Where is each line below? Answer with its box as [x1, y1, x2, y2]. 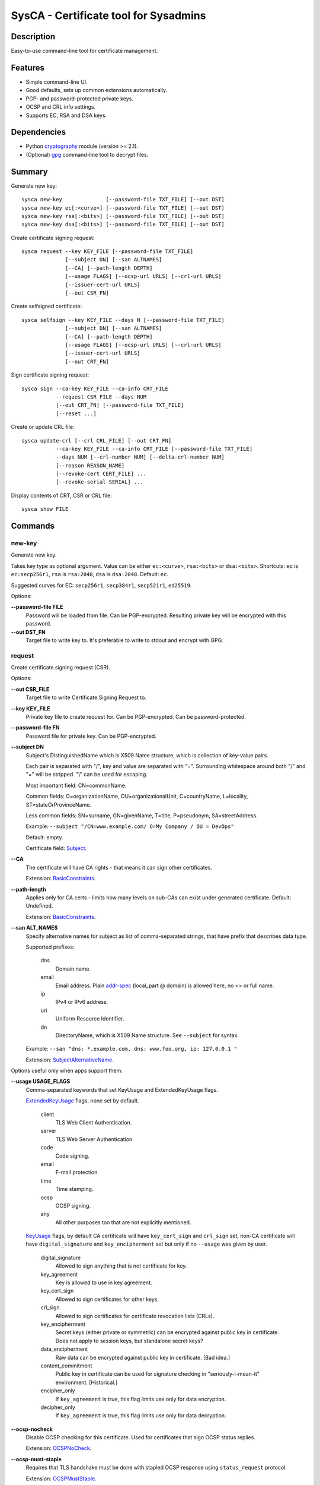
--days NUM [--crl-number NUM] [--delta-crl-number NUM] [55, 454, 225, 460]
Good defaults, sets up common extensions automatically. [25, 87, 168, 94]
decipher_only [40, 1404, 75, 1411]
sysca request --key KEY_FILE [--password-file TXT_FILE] [21, 248, 194, 255]
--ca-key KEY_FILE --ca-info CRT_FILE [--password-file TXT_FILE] [55, 445, 253, 452]
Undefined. [25, 902, 53, 909]
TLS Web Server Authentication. [55, 1135, 135, 1143]
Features [11, 62, 44, 72]
